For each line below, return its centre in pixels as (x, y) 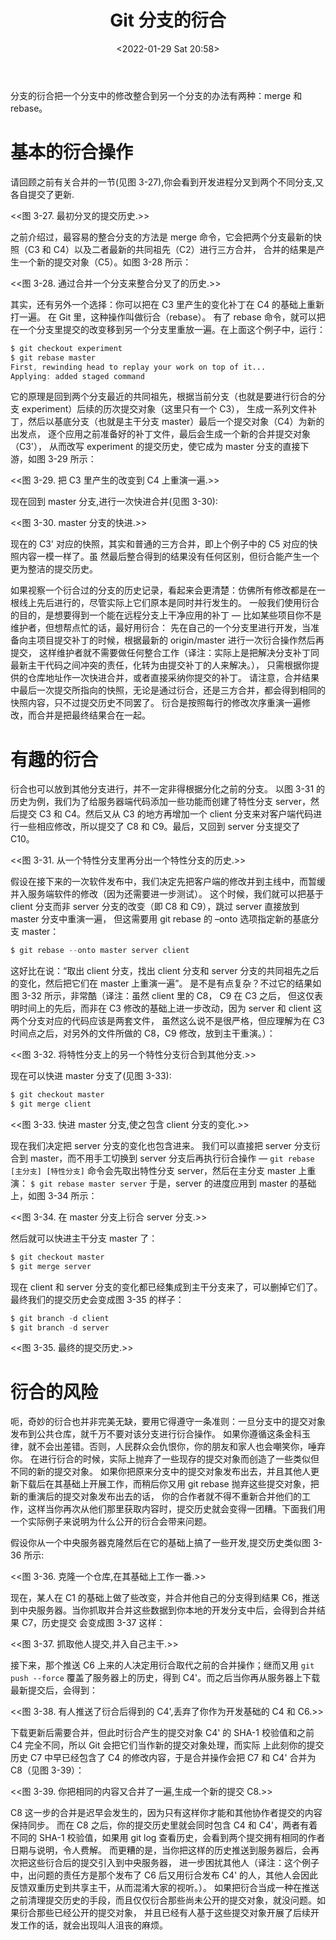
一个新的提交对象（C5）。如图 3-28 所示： (105, 262)
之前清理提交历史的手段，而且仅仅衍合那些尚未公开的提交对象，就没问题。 (163, 1900)
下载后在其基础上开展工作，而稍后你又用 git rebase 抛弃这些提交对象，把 (169, 1484)
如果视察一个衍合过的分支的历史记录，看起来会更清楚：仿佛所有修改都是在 (163, 590)
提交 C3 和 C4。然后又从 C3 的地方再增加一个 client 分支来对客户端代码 (166, 814)
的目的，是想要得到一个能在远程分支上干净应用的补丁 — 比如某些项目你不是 (166, 615)
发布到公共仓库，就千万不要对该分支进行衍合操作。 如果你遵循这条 (147, 1434)
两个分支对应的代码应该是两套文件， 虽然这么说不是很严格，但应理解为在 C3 (167, 1021)
